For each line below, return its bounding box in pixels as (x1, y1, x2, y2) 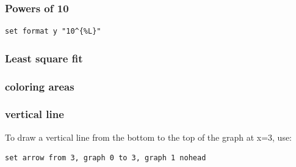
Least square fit (5, 50, 83, 65)
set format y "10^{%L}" (5, 27, 101, 36)
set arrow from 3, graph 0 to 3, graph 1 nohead (5, 154, 206, 163)
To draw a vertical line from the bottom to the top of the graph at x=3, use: (5, 130, 292, 143)
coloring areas (5, 78, 74, 94)
